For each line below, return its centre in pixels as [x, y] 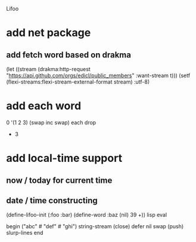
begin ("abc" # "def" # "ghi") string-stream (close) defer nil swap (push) [95, 226]
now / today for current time [59, 180]
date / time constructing [52, 200]
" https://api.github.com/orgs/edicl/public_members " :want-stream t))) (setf [98, 75]
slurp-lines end [25, 233]
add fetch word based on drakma [69, 55]
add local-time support [64, 158]
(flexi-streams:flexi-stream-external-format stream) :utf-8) [78, 82]
